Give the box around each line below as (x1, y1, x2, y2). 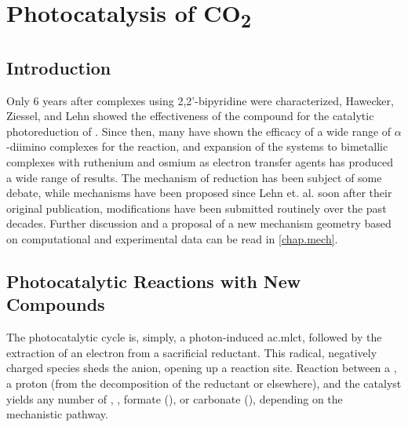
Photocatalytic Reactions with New (6, 268, 301, 293)
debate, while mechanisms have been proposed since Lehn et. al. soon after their (6, 184, 392, 201)
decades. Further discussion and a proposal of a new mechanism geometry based (6, 215, 392, 232)
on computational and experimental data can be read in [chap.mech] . (6, 230, 338, 246)
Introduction (6, 55, 111, 79)
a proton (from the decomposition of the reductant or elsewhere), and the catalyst (6, 374, 402, 391)
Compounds (6, 292, 105, 316)
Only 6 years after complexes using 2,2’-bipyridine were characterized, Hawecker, (6, 92, 394, 108)
